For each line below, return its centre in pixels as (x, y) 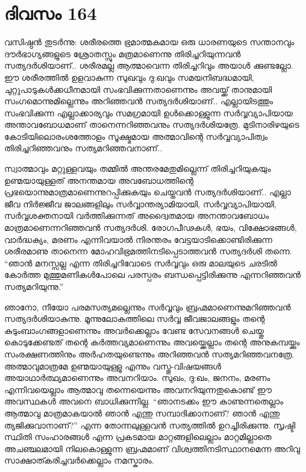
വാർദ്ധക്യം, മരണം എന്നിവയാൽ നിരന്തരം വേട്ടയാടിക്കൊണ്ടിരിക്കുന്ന (138, 239)
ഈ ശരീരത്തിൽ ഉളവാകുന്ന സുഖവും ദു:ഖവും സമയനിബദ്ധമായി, (129, 77)
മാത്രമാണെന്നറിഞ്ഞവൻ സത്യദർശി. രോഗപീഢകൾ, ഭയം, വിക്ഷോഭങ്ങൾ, (151, 228)
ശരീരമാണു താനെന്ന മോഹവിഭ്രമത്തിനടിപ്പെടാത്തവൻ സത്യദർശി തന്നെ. (148, 251)
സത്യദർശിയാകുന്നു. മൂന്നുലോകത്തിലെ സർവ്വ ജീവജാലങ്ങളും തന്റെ (135, 319)
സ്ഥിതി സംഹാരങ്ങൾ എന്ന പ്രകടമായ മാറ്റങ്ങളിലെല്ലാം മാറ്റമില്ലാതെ (138, 437)
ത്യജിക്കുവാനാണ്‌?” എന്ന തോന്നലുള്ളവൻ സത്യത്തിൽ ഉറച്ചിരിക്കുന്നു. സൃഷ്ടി (150, 425)
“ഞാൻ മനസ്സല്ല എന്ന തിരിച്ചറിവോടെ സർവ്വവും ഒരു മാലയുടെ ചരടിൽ (141, 263)
